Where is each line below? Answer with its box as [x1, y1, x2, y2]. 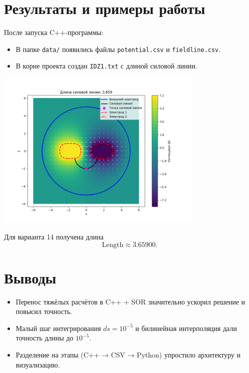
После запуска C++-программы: [4, 27, 104, 37]
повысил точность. [15, 306, 72, 316]
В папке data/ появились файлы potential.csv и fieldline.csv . [15, 43, 221, 54]
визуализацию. [15, 359, 60, 369]
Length [102, 241, 124, 248]
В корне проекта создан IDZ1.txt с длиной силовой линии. [15, 60, 198, 71]
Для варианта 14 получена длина [4, 231, 104, 241]
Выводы [4, 267, 56, 287]
